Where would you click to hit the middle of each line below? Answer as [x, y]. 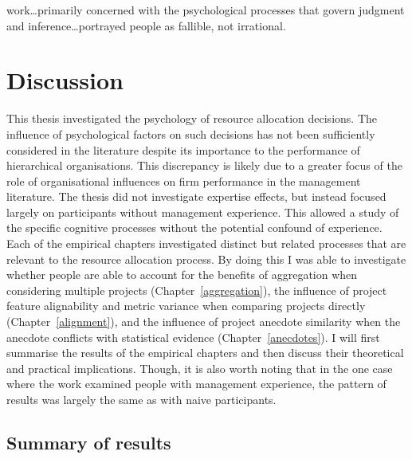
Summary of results [89, 442]
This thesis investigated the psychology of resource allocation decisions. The [192, 118]
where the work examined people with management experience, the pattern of [196, 384]
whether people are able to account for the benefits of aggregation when [182, 275]
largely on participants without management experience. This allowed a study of [203, 212]
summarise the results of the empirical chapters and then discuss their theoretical [205, 353]
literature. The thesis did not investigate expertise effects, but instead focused [196, 196]
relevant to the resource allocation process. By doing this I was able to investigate [206, 259]
